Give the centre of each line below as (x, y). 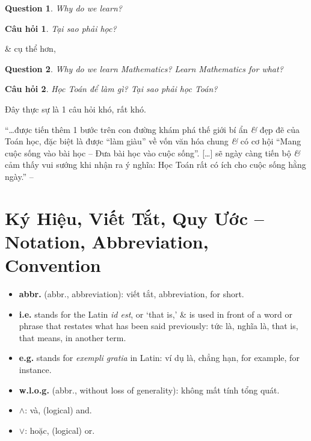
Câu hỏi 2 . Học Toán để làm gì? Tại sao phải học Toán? (111, 89)
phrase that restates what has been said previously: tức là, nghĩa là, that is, (159, 326)
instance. (35, 369)
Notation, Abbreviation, (107, 241)
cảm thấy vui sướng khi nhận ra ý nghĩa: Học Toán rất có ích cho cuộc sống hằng (155, 165)
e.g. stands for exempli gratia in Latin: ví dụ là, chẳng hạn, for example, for (159, 358)
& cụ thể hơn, (30, 48)
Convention (53, 265)
